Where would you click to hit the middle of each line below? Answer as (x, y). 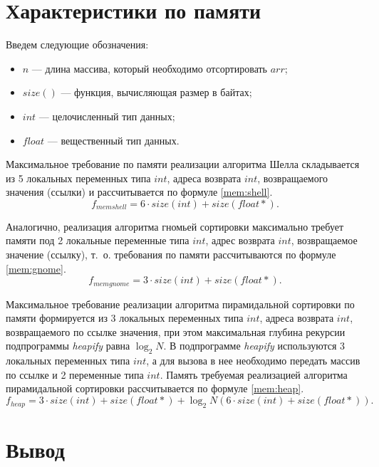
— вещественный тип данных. (113, 140)
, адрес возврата (240, 240)
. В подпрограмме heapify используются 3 (254, 346)
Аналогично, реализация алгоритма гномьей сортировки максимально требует (175, 226)
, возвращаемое (324, 240)
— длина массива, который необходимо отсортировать (150, 68)
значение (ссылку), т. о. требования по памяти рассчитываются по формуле (171, 255)
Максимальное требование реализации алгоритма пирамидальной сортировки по (180, 304)
